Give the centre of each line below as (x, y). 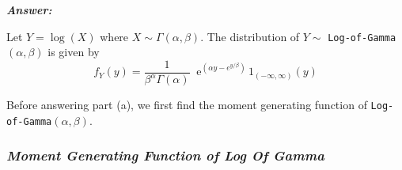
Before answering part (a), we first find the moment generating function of (187, 105)
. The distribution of (250, 36)
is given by (74, 52)
